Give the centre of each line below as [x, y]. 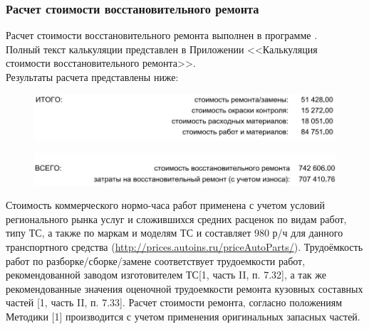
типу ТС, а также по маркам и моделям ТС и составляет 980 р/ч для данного [175, 233]
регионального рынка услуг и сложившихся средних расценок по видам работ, [176, 219]
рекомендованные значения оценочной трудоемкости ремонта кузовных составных [184, 288]
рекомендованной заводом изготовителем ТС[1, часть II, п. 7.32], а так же [166, 275]
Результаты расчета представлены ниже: [92, 77]
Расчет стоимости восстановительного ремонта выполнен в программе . [162, 35]
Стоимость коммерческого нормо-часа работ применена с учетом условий [166, 205]
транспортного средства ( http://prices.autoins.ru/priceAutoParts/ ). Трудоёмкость [184, 247]
